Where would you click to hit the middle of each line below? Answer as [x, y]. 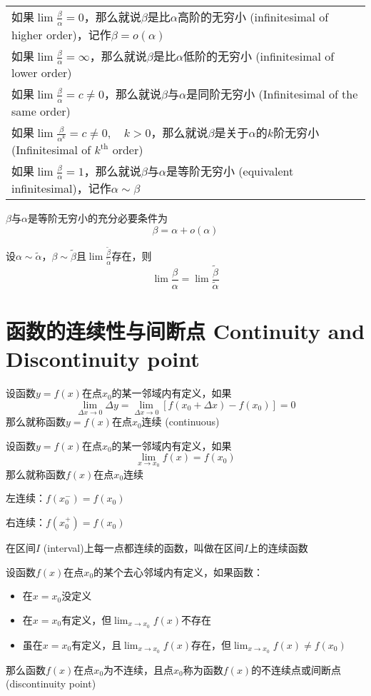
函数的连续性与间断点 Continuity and [185, 331]
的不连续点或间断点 [296, 669]
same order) [41, 111]
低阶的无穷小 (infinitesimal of [259, 56]
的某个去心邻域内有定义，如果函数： [179, 571]
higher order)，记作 [61, 34]
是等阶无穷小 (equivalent [230, 171]
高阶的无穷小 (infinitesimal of [253, 17]
